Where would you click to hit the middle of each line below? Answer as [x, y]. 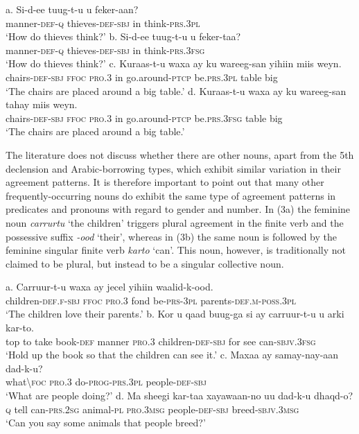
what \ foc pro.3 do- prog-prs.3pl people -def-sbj [106, 382]
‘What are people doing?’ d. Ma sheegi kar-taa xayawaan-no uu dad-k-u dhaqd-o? [179, 396]
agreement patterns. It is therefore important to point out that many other [165, 182]
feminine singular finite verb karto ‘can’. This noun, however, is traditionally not [176, 250]
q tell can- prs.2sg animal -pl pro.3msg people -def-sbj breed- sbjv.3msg [152, 409]
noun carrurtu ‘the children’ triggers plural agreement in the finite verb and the [175, 222]
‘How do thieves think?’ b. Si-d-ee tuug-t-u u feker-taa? [123, 36]
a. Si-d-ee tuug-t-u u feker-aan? [72, 9]
